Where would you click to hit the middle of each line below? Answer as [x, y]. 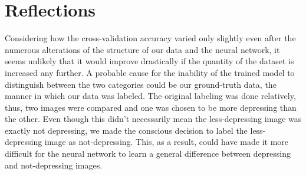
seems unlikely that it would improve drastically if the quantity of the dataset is [149, 61]
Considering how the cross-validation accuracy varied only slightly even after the [150, 38]
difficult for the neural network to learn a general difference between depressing [148, 153]
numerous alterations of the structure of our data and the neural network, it [142, 49]
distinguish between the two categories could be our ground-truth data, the [141, 84]
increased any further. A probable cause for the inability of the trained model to [150, 72]
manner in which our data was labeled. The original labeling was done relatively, [150, 96]
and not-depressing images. [54, 165]
